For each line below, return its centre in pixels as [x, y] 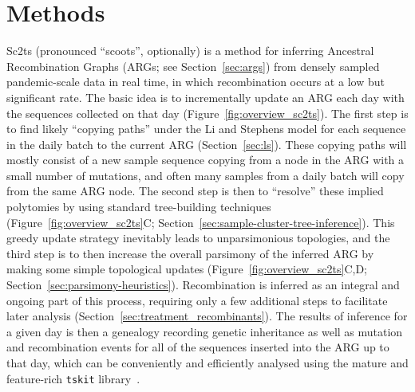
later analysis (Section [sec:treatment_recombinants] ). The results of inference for [207, 316]
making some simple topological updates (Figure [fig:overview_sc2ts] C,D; [187, 269]
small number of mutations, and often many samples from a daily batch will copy [206, 175]
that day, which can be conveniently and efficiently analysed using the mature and [207, 363]
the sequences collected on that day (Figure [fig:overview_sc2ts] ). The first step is [207, 113]
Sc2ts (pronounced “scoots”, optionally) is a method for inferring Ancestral [190, 51]
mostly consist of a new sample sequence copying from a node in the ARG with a [206, 160]
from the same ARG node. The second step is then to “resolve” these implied [195, 191]
